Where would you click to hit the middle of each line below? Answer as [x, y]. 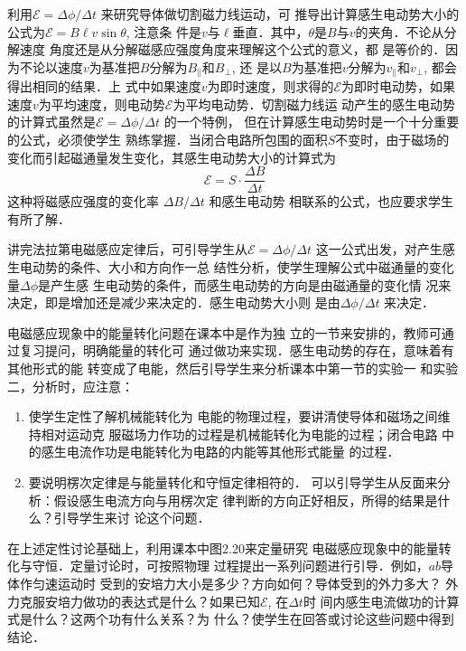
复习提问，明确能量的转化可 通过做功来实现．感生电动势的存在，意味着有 [237, 350]
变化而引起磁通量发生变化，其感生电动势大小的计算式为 [172, 157]
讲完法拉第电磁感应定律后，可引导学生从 [127, 249]
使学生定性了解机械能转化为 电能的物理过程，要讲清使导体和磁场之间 [233, 416]
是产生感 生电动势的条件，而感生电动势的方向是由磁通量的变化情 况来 [245, 284]
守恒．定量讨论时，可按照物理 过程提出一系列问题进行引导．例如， [230, 566]
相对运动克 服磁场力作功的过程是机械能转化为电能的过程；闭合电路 [239, 434]
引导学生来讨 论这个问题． [132, 518]
